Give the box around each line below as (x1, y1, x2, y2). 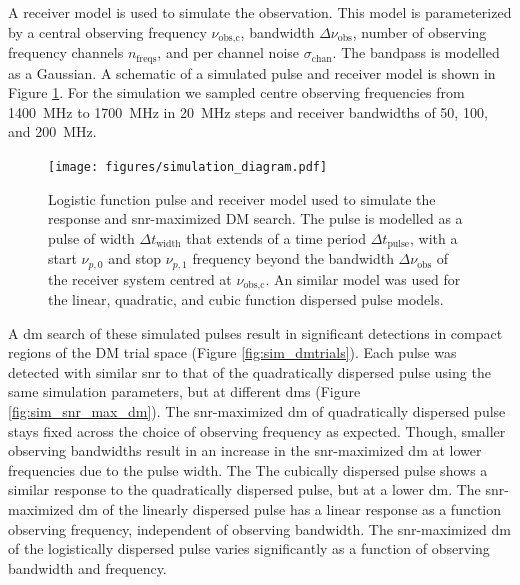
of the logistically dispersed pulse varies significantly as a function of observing (8, 538, 490, 559)
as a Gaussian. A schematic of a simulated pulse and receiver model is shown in (8, 62, 496, 83)
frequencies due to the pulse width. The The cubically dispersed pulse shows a (8, 459, 488, 480)
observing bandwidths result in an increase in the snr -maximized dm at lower (8, 440, 482, 461)
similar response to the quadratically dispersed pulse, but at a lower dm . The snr (8, 479, 505, 500)
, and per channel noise (157, 42, 300, 63)
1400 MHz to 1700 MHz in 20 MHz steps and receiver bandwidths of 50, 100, (8, 101, 488, 122)
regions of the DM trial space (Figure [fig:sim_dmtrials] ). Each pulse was (8, 342, 457, 363)
